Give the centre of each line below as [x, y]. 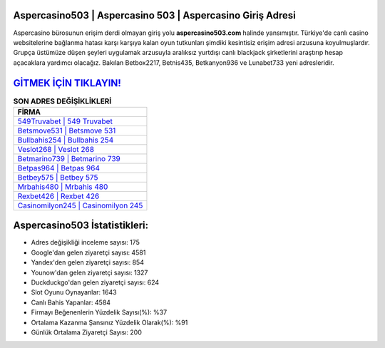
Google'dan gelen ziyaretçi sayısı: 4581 [88, 252]
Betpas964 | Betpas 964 [58, 168]
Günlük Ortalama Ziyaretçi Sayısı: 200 [86, 332]
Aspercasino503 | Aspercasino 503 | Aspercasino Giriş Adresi [154, 15]
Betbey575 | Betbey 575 [58, 177]
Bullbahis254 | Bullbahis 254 [66, 140]
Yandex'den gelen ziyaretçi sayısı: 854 [87, 262]
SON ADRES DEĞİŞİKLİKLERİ [62, 101]
